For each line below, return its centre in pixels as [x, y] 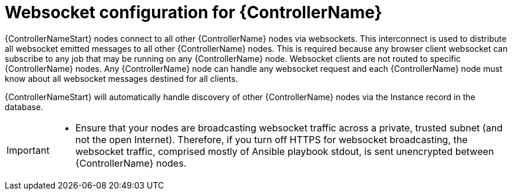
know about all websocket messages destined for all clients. [121, 78]
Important [28, 150]
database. [24, 107]
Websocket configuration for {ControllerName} [194, 12]
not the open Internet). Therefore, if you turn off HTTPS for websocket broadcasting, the [271, 139]
